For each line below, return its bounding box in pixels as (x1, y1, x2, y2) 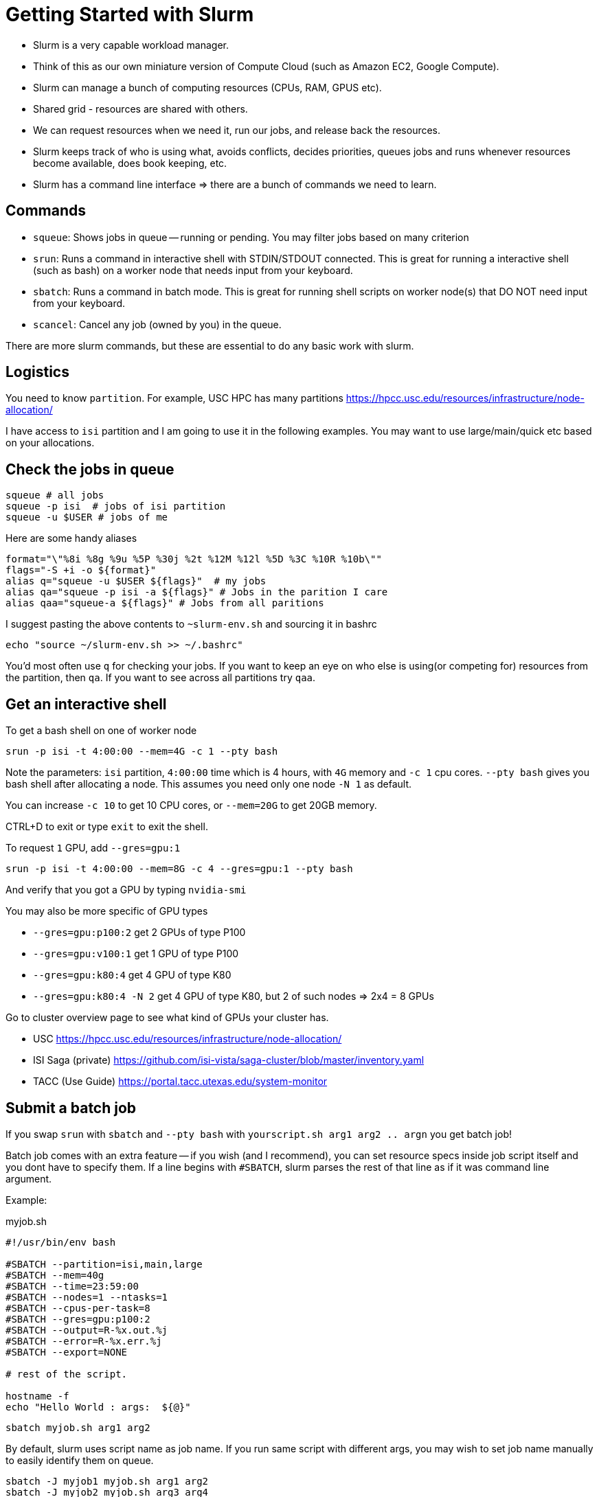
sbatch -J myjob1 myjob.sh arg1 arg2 (5, 1475, 209, 1487)
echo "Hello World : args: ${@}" (5, 1401, 191, 1413)
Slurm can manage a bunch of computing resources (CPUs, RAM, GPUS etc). (33, 81, 382, 93)
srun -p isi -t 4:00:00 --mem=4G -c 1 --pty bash (5, 746, 278, 757)
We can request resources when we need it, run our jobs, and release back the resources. (33, 124, 441, 136)
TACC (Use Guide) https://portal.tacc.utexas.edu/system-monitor (33, 1075, 328, 1088)
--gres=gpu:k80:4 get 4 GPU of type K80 (33, 969, 231, 981)
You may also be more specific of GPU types (5, 905, 208, 917)
